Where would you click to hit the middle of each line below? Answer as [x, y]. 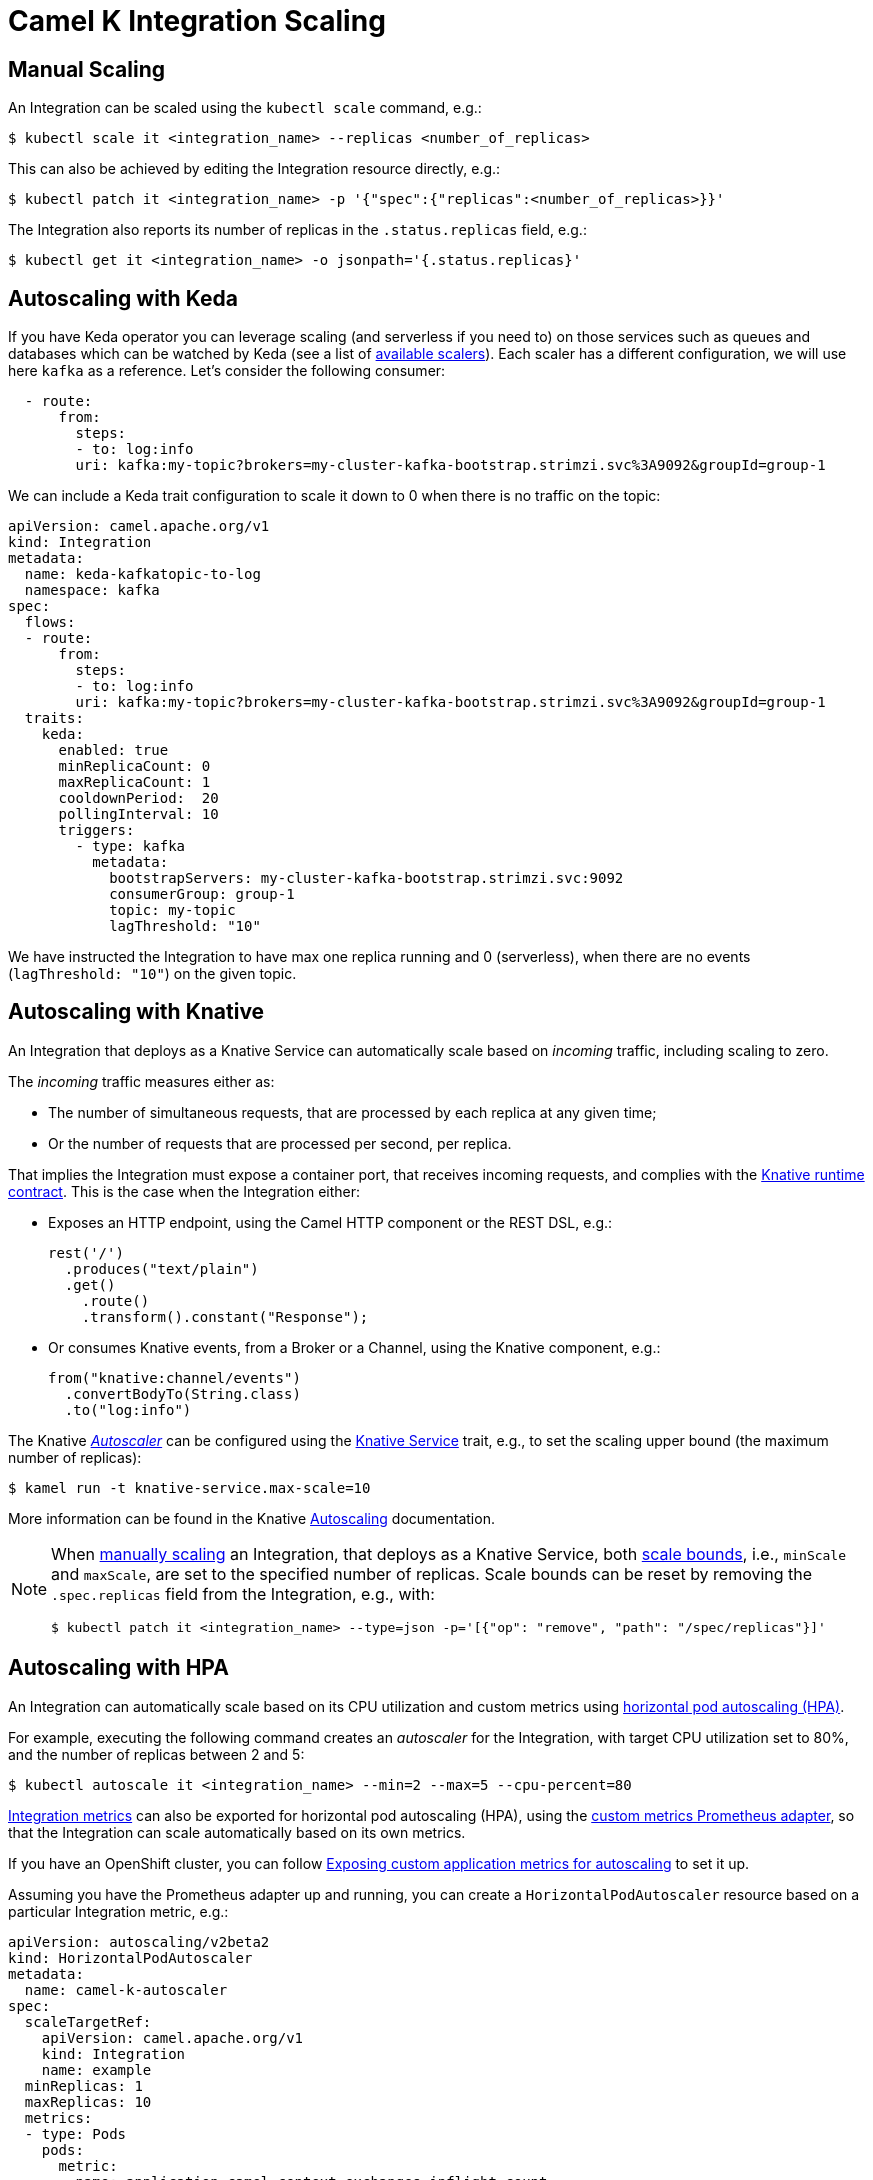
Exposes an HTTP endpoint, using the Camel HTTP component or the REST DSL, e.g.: [330, 1222]
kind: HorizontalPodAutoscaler [130, 1957]
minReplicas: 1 [83, 2085]
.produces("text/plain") [161, 1268]
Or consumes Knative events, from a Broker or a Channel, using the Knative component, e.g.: [354, 1347]
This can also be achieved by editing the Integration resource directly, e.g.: [254, 169]
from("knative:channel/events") [174, 1377]
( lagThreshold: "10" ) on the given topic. [152, 974]
